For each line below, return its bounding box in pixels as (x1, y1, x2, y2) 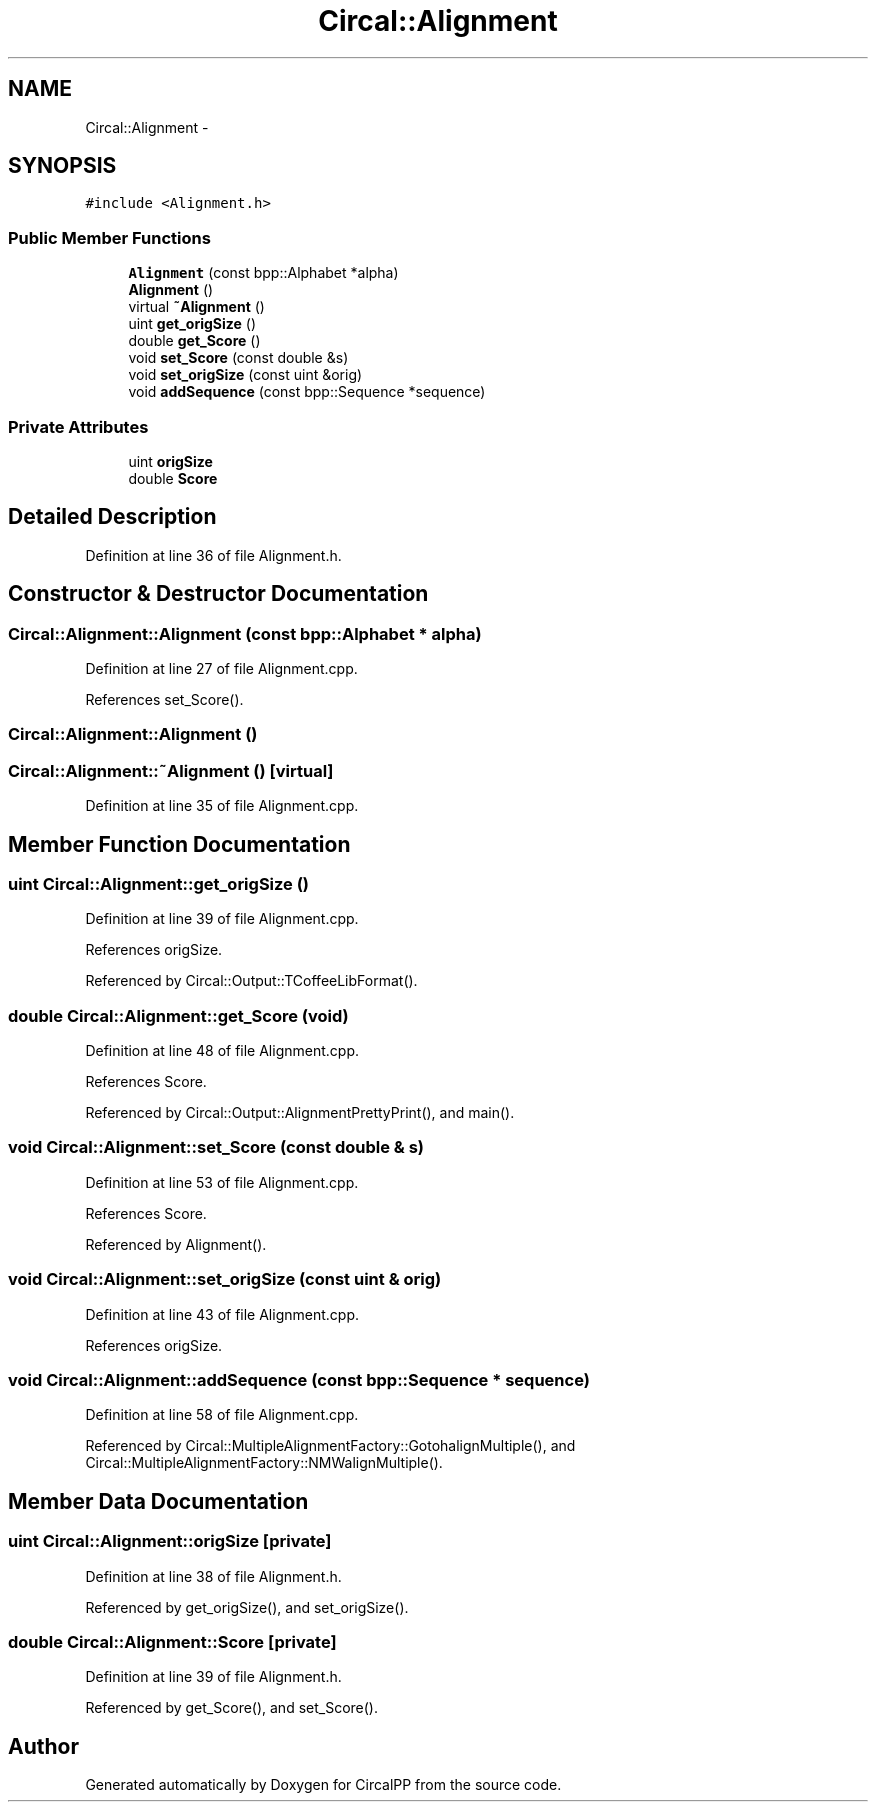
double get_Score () (128, 332, 261, 350)
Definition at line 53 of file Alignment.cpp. (85, 1173, 359, 1191)
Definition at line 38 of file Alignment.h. (85, 1567, 342, 1585)
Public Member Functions (8, 227, 211, 248)
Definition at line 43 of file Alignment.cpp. (85, 1305, 359, 1323)
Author (8, 1733, 79, 1759)
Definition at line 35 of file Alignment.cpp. (85, 797, 359, 815)
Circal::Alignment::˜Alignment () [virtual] (8, 760, 334, 781)
